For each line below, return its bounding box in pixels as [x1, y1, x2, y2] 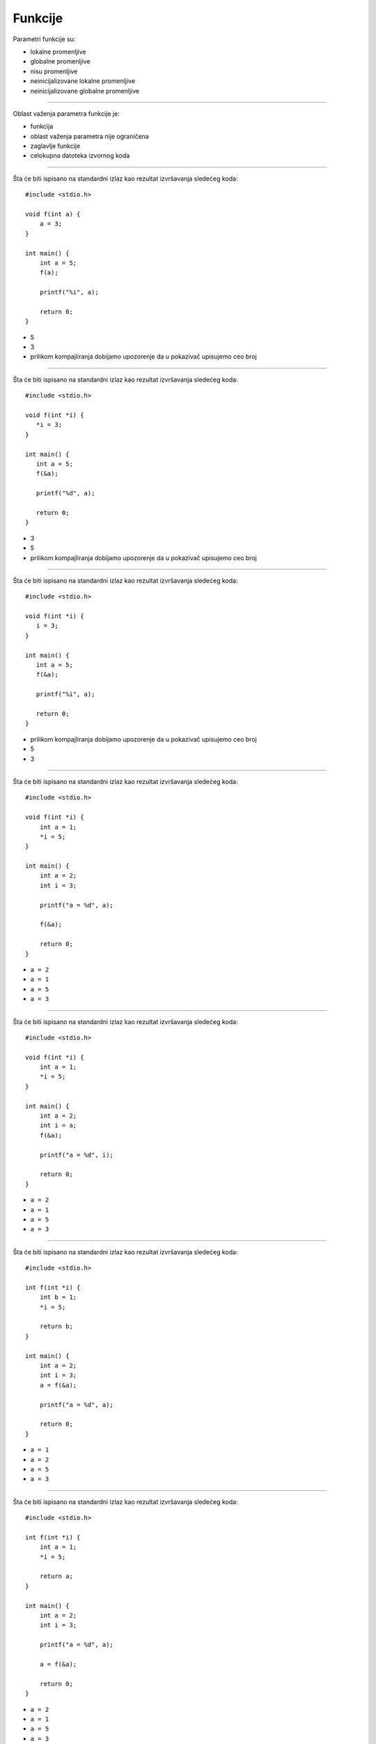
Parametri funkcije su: [13, 35, 76, 43]
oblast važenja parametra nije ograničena [30, 132, 149, 140]
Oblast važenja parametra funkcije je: [13, 109, 120, 118]
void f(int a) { [25, 210, 81, 218]
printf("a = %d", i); [39, 1151, 114, 1159]
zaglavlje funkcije [30, 142, 81, 150]
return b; [39, 1323, 73, 1330]
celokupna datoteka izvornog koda [30, 151, 130, 160]
